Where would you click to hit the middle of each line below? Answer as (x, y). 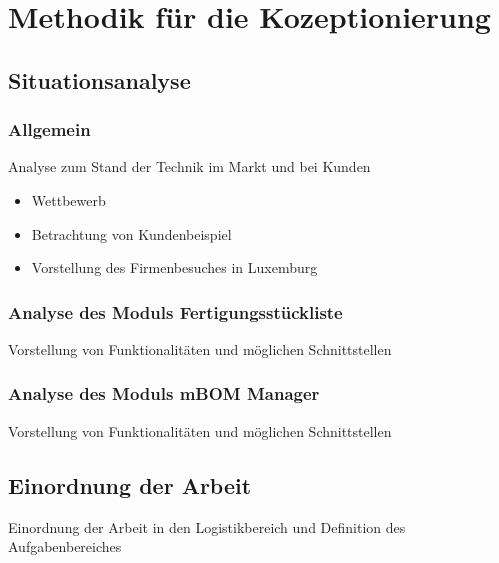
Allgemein (49, 129)
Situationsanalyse (99, 79)
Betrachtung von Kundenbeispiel (131, 233)
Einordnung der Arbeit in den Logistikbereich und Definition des (207, 526)
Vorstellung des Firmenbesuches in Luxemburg (174, 267)
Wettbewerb (68, 199)
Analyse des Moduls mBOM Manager (164, 393)
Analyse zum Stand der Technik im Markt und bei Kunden (189, 166)
